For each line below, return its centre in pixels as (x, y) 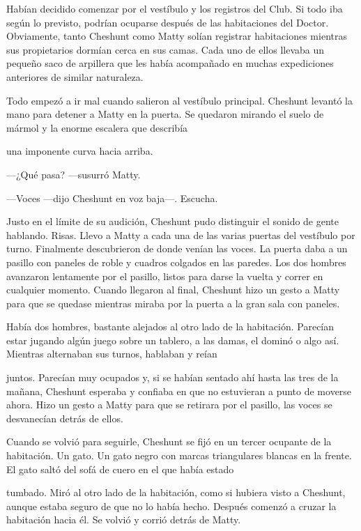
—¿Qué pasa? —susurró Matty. (74, 174)
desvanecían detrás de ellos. (65, 418)
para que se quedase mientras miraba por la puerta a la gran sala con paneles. (173, 303)
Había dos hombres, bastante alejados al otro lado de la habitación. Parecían (170, 326)
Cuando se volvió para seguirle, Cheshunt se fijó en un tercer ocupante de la (169, 441)
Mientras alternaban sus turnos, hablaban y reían (112, 354)
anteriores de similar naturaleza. (75, 76)
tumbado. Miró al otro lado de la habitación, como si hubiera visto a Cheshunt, (176, 492)
